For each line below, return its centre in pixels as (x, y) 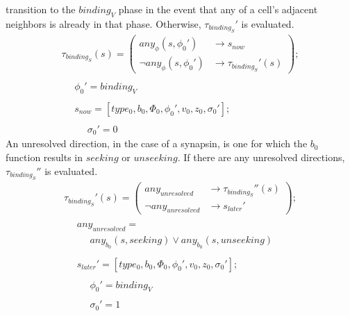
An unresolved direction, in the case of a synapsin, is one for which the (157, 143)
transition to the (41, 9)
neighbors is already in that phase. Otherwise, (103, 23)
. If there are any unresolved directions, (261, 157)
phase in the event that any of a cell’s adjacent (218, 9)
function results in (44, 157)
